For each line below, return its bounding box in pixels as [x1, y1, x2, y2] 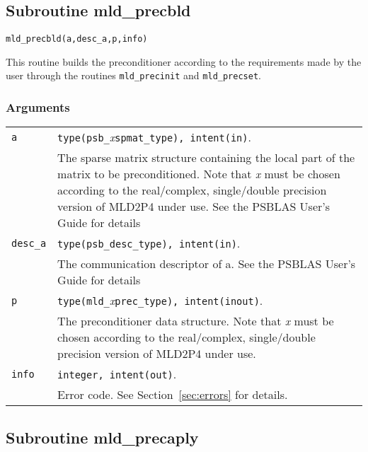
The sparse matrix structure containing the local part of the [57, 149, 355, 166]
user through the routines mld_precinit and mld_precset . [6, 68, 261, 83]
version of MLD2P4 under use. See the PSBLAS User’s [57, 198, 330, 215]
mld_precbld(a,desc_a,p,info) [6, 34, 148, 45]
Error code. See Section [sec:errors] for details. [57, 386, 288, 403]
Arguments [6, 98, 70, 116]
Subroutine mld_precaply [6, 426, 199, 448]
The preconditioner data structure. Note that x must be [57, 313, 334, 330]
